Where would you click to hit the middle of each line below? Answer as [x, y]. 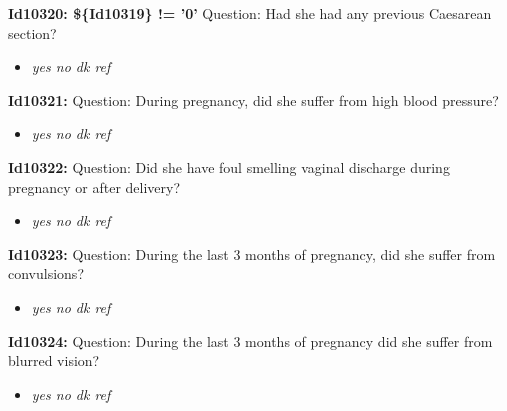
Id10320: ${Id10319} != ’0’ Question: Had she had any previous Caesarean [250, 13]
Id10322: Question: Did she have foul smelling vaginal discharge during [229, 166]
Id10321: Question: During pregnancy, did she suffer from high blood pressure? [253, 99]
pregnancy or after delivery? [94, 186]
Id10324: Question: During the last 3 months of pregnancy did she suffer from [250, 340]
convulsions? [46, 273]
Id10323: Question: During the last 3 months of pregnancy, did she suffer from [252, 253]
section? [32, 32]
